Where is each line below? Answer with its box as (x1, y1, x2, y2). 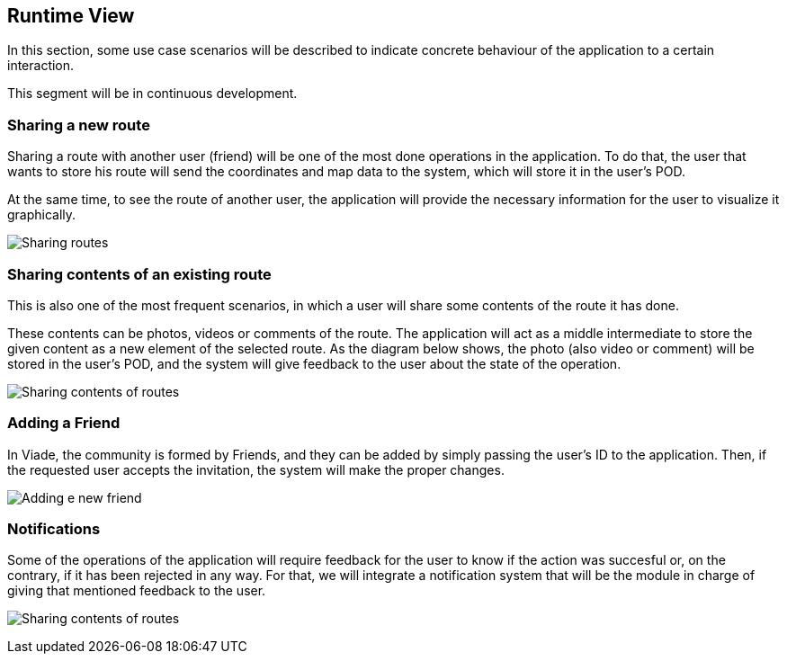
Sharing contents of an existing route (7, 264, 272, 283)
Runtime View (7, 4, 135, 27)
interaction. (7, 58, 75, 74)
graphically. (7, 207, 76, 223)
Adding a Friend (7, 414, 121, 433)
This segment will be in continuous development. (7, 85, 298, 102)
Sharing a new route (7, 115, 150, 134)
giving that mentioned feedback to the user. (7, 583, 266, 599)
